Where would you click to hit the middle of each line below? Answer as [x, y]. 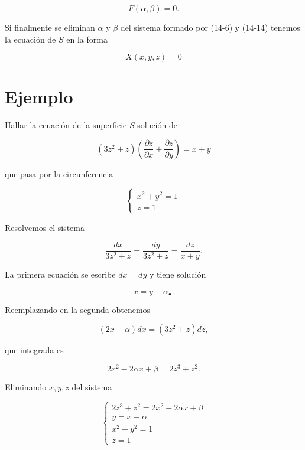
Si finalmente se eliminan [50, 27]
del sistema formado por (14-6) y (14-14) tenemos [210, 27]
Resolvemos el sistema [45, 227]
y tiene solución [178, 274]
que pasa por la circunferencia [59, 173]
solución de [157, 125]
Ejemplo [39, 97]
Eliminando [26, 387]
